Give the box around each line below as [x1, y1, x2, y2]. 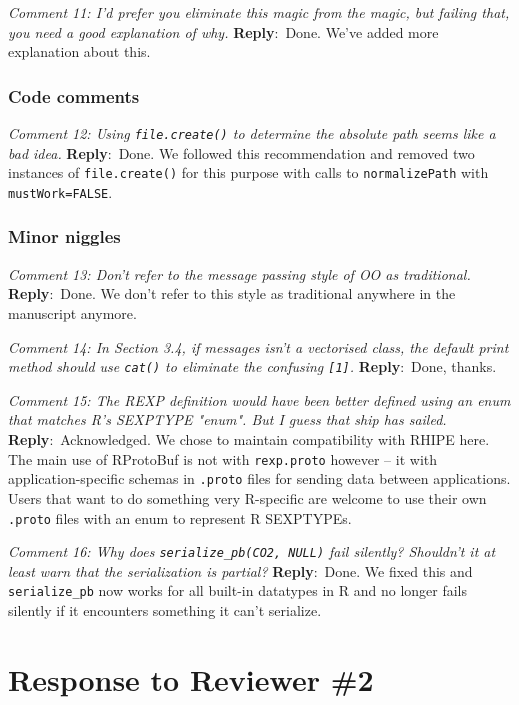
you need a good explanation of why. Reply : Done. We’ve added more [8, 21, 439, 42]
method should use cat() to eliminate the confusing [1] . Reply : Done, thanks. [8, 356, 497, 377]
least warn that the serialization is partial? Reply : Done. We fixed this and [8, 560, 473, 581]
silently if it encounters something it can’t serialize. [8, 600, 322, 621]
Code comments [8, 83, 140, 108]
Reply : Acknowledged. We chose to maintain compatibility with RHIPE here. [8, 429, 490, 449]
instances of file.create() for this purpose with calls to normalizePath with [8, 162, 489, 183]
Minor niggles [8, 224, 121, 249]
